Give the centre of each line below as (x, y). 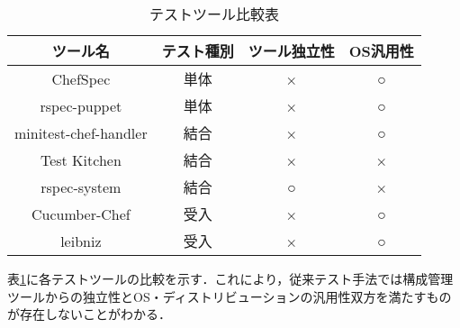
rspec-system (81, 187)
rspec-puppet (81, 105)
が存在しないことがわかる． (89, 314)
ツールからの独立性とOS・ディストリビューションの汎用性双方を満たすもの (230, 296)
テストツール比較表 (214, 14)
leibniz (81, 241)
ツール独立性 (291, 51)
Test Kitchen (81, 159)
